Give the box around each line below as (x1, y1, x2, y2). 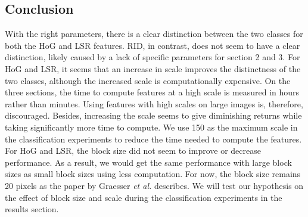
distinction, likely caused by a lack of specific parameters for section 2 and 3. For (5, 51, 300, 63)
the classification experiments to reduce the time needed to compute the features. (5, 132, 302, 145)
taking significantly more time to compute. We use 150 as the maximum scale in (5, 120, 298, 133)
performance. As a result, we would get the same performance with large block (5, 156, 292, 168)
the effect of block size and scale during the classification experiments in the (5, 191, 282, 203)
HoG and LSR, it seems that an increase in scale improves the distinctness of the (5, 62, 301, 75)
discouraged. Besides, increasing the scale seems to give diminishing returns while (5, 109, 302, 122)
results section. (5, 203, 59, 215)
